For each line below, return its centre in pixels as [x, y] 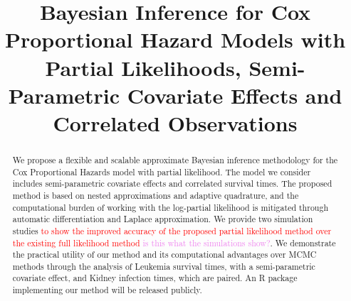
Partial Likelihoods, [143, 67]
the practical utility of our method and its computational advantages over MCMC [164, 255]
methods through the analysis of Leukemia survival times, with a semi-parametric [164, 266]
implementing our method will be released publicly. [107, 290]
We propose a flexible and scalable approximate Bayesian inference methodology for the [175, 159]
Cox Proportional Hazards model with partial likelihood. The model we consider [162, 171]
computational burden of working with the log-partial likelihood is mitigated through [170, 207]
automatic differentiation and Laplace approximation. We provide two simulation [163, 219]
